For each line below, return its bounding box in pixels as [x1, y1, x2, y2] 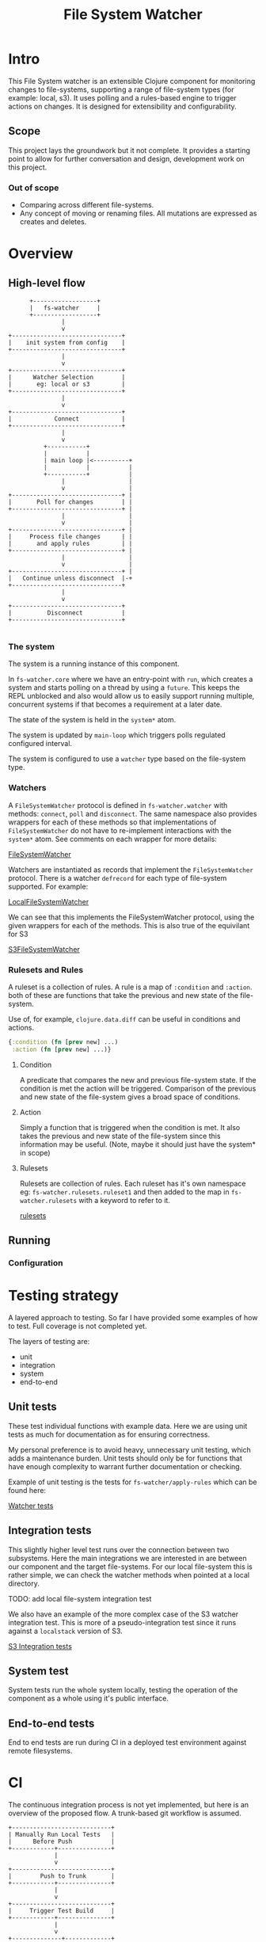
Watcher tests [8, 1501, 54, 1510]
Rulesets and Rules [8, 964, 84, 975]
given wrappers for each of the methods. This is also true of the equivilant [8, 920, 250, 930]
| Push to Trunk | [8, 1872, 115, 1880]
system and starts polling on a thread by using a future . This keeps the [8, 683, 240, 692]
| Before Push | [8, 1837, 115, 1846]
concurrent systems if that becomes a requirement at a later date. [8, 699, 222, 710]
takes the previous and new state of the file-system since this [19, 1131, 221, 1140]
